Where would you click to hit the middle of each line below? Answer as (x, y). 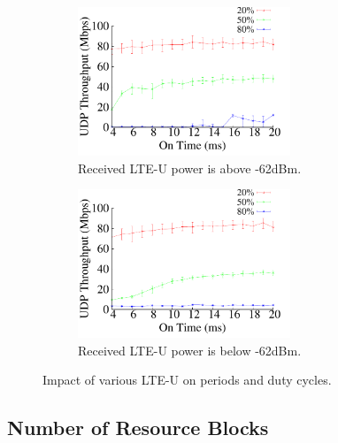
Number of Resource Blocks (138, 428)
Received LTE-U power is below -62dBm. (190, 350)
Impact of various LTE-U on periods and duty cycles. (187, 380)
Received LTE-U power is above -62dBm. (190, 168)
